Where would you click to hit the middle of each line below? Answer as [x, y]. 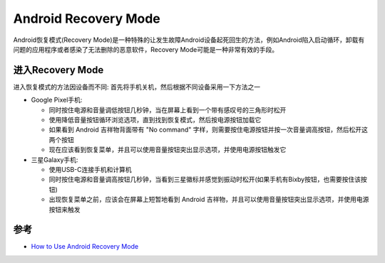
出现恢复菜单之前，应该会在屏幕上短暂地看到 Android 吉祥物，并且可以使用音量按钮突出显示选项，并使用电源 [209, 200]
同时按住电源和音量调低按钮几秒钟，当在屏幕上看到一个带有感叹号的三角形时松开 [168, 109]
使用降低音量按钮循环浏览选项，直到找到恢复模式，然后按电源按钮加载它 [155, 120]
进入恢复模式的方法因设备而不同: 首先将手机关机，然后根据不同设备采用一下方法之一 [137, 87]
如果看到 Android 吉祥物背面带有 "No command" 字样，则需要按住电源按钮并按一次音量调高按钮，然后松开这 [209, 130]
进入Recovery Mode [58, 70]
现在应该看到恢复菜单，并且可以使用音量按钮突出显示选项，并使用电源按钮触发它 [168, 150]
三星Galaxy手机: [55, 159]
